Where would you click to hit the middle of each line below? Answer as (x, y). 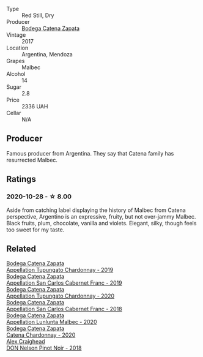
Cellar (14, 113)
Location (17, 48)
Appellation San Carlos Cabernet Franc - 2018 (64, 309)
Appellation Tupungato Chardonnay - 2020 (61, 296)
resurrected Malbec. (32, 160)
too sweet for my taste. (35, 230)
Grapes (16, 61)
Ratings (21, 179)
